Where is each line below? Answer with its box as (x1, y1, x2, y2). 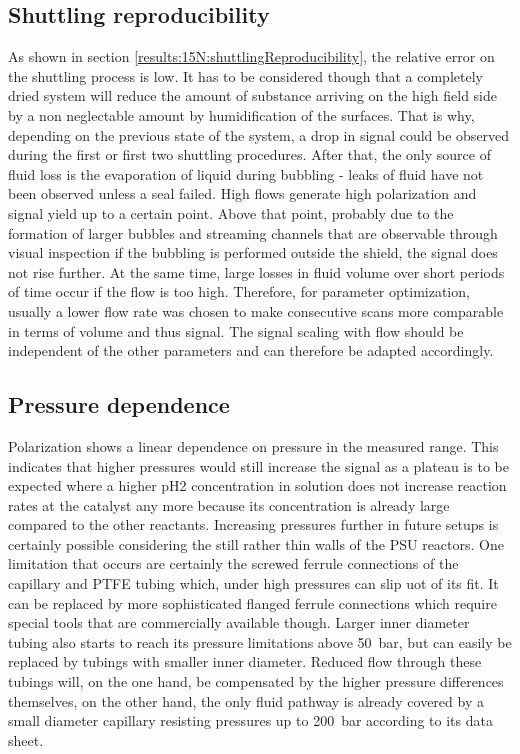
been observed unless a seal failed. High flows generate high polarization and (8, 183, 477, 204)
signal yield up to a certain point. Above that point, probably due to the (8, 202, 454, 223)
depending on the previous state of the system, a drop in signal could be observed (8, 124, 510, 145)
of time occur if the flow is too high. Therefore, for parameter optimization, (8, 281, 470, 302)
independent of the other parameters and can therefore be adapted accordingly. (8, 340, 494, 361)
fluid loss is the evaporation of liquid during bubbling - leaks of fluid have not (8, 163, 484, 184)
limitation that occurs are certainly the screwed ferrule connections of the (8, 553, 459, 574)
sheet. (8, 729, 44, 750)
